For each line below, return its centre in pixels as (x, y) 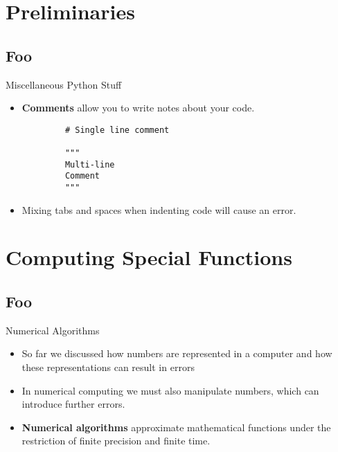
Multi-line (90, 164)
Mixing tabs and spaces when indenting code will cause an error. (159, 209)
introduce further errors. (73, 404)
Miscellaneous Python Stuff (64, 84)
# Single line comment (117, 130)
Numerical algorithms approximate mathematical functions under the (176, 427)
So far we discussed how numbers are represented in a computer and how (177, 353)
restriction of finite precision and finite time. (116, 441)
